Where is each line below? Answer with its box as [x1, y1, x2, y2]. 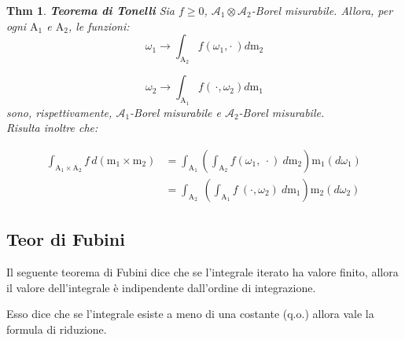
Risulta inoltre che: [6, 119, 98, 136]
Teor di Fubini [6, 227, 125, 251]
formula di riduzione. [6, 320, 107, 337]
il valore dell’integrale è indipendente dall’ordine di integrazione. [6, 279, 316, 295]
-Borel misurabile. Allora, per [251, 2, 393, 18]
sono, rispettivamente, [6, 104, 112, 120]
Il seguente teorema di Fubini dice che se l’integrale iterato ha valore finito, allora [6, 264, 399, 280]
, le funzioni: [68, 17, 130, 34]
